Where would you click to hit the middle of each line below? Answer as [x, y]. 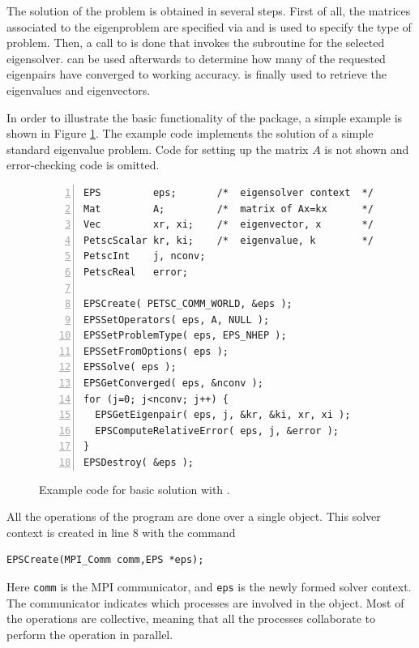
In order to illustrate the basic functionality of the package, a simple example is [205, 117]
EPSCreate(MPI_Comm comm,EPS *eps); [105, 560]
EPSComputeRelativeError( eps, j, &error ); [217, 431]
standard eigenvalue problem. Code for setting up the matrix [158, 149]
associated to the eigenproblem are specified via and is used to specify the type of [209, 26]
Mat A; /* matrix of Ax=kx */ [229, 209]
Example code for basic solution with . [135, 489]
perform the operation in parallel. [90, 634]
